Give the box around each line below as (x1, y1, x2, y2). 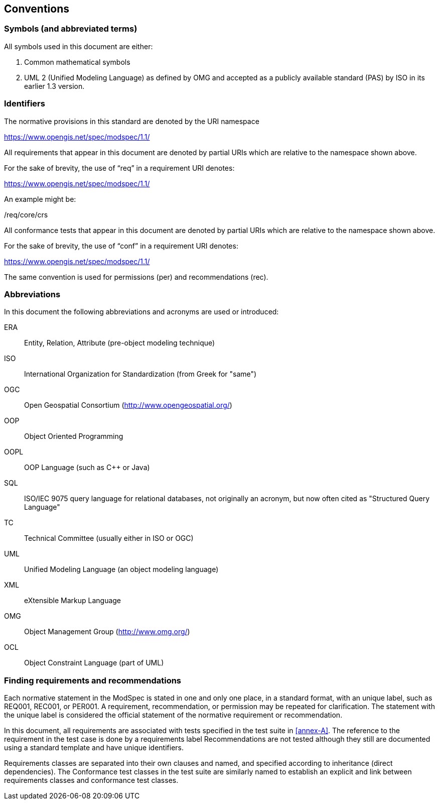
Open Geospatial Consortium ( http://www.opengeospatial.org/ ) (24, 401, 232, 410)
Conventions (4, 3, 70, 15)
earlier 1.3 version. (24, 81, 85, 90)
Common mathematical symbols (24, 57, 130, 66)
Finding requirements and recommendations (4, 675, 182, 685)
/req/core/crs (4, 210, 48, 219)
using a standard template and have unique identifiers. (4, 743, 184, 752)
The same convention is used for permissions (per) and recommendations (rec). (4, 272, 268, 281)
